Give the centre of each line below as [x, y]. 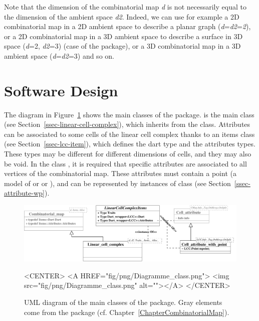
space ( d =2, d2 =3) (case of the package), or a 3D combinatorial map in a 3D [122, 46]
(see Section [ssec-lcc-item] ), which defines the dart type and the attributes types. [130, 144]
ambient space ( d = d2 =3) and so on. [59, 55]
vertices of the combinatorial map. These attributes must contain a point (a [120, 173]
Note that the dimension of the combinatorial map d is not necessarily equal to [125, 7]
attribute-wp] [24, 193]
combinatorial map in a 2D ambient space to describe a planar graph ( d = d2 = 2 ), [127, 26]
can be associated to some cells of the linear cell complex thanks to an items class [129, 134]
